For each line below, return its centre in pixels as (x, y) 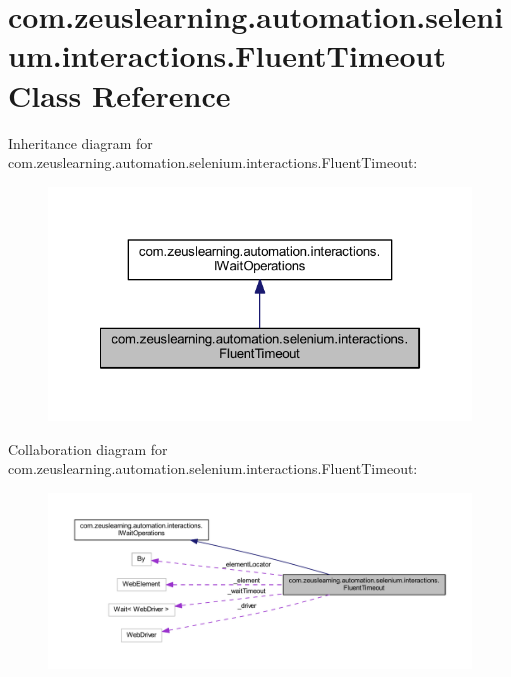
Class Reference (119, 94)
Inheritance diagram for (80, 142)
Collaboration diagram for (88, 448)
